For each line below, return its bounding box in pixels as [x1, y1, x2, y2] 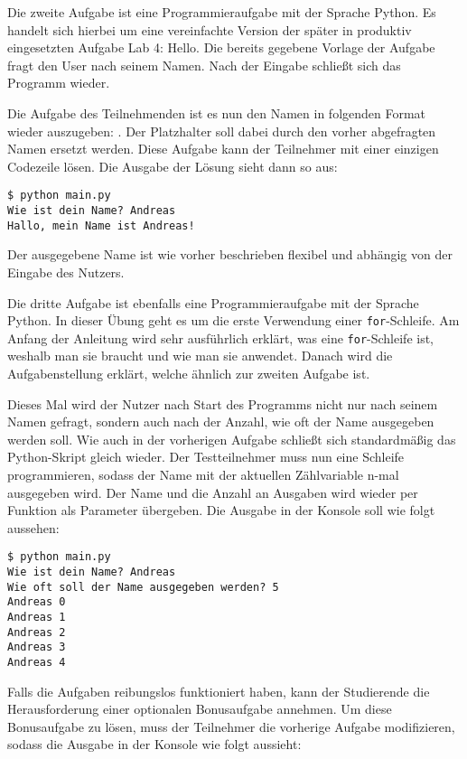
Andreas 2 [7, 625, 66, 639]
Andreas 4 [7, 655, 66, 669]
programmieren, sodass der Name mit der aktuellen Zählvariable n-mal [7, 464, 399, 483]
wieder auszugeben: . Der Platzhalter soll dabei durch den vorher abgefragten [7, 121, 436, 140]
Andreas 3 [7, 641, 66, 654]
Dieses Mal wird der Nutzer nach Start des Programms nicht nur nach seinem [7, 394, 438, 413]
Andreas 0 [7, 595, 66, 609]
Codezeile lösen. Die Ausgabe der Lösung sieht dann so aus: [7, 156, 338, 175]
